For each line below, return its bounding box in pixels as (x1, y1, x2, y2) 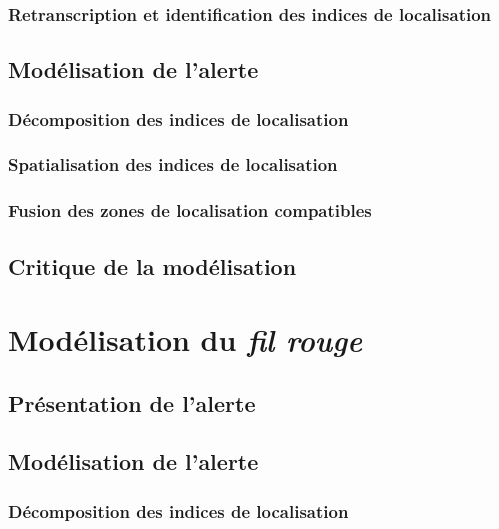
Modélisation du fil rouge (8, 319, 363, 361)
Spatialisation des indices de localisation (8, 152, 338, 177)
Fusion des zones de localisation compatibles (8, 198, 372, 223)
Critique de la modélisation (8, 250, 297, 281)
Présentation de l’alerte (8, 387, 256, 418)
